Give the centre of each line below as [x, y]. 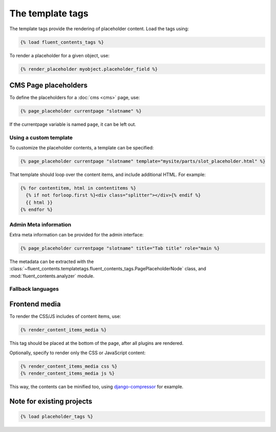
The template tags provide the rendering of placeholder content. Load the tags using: [99, 29]
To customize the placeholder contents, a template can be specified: [82, 148]
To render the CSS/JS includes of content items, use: [65, 316]
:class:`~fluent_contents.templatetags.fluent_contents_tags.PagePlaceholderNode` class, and [108, 269]
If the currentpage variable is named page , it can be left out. [73, 124]
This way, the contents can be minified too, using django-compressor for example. [96, 386]
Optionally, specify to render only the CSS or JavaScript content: [77, 353]
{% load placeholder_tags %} [57, 416]
